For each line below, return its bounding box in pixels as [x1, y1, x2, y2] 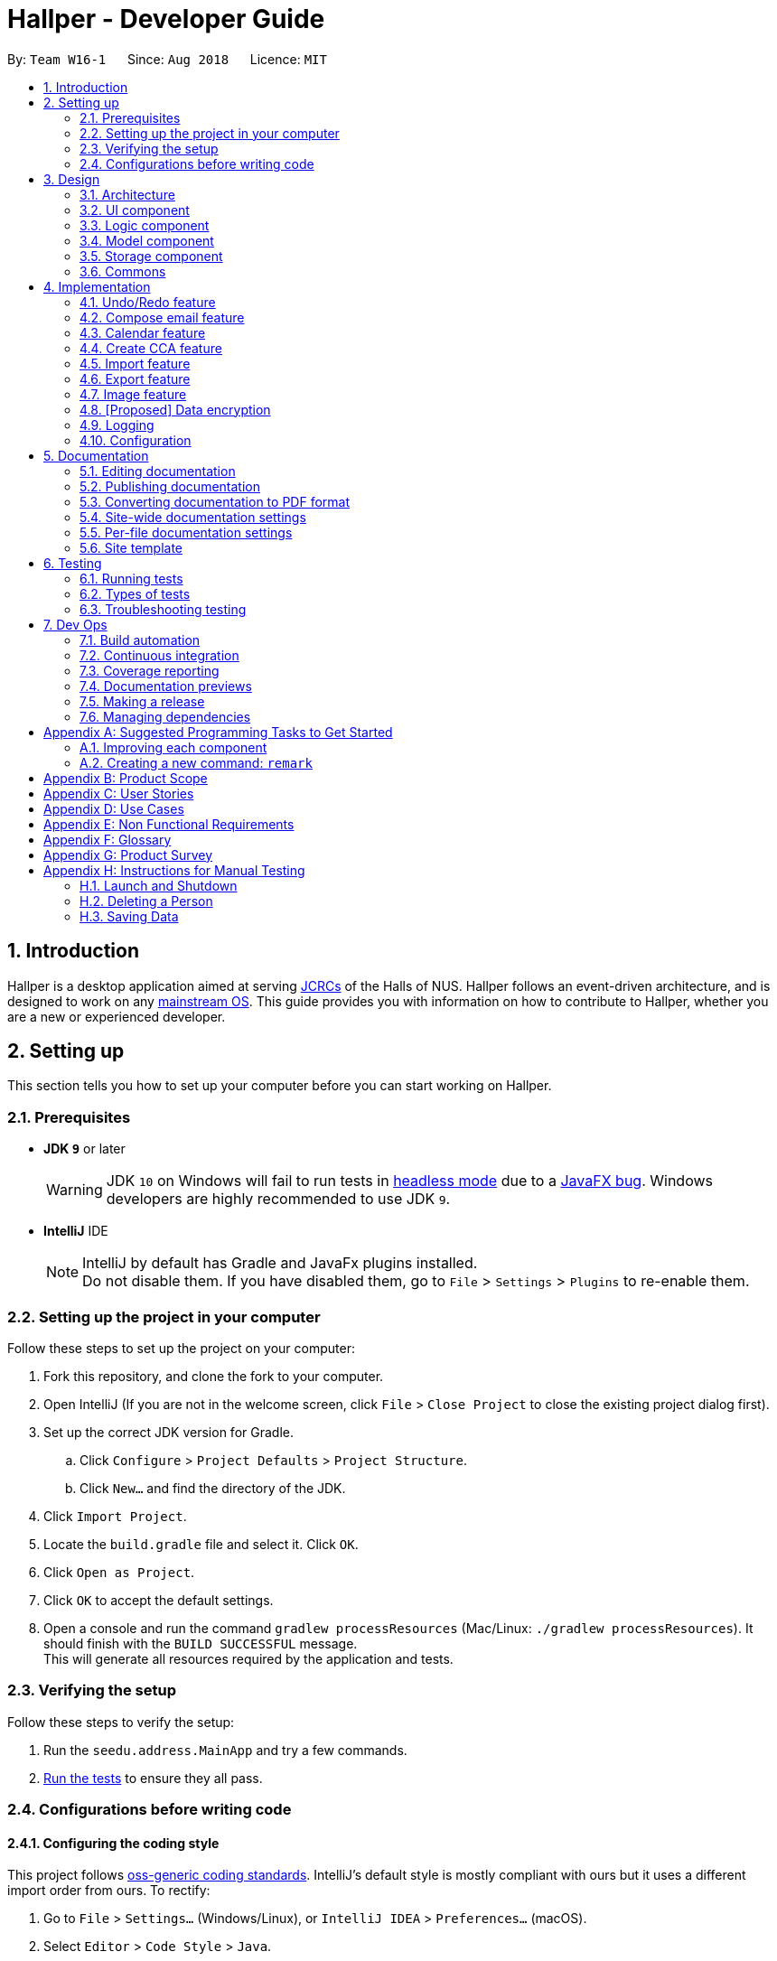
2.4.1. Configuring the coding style [7, 1835, 220, 1851]
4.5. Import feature [80, 355, 191, 371]
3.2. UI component [80, 201, 190, 218]
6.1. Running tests [80, 570, 183, 586]
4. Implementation [43, 278, 151, 294]
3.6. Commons [80, 263, 166, 279]
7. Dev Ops [43, 616, 108, 632]
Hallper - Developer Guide [7, 4, 325, 34]
